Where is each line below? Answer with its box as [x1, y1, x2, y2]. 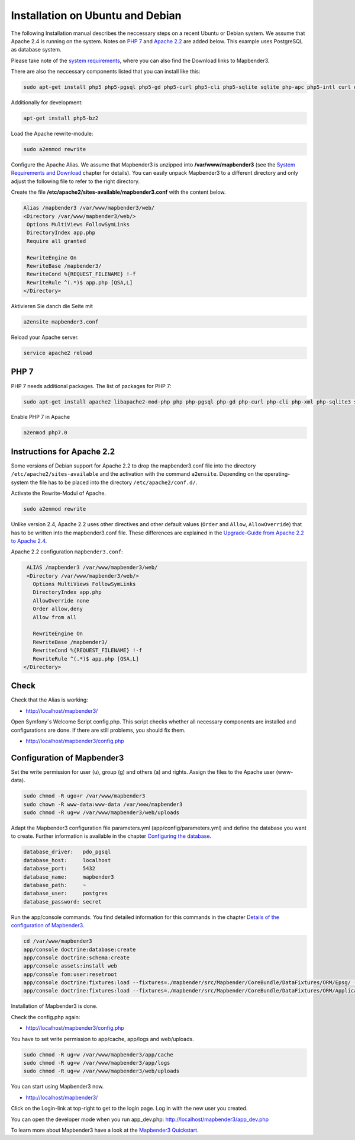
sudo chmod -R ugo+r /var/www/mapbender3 [23, 793, 146, 799]
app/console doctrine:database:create [23, 946, 136, 953]
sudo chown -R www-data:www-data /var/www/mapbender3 [23, 800, 183, 808]
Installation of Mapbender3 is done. [11, 1003, 98, 1010]
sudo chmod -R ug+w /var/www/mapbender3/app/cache [23, 1051, 174, 1058]
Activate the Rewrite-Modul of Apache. [11, 489, 106, 497]
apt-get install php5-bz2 [23, 115, 99, 121]
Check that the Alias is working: [11, 696, 88, 703]
